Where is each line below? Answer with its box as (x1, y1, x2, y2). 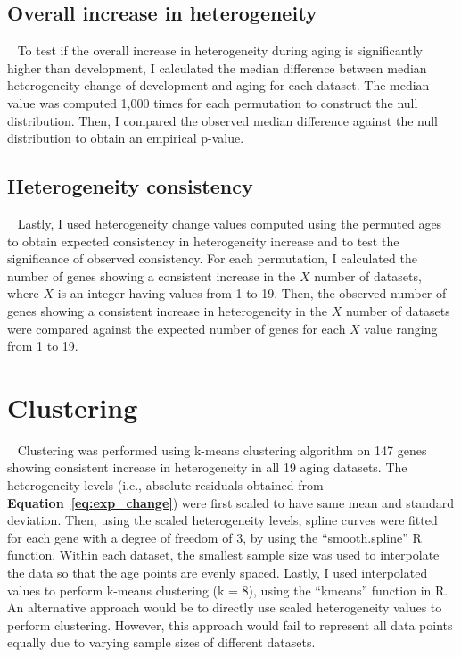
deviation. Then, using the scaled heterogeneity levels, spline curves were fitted (7, 511, 438, 529)
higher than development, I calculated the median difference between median (7, 58, 427, 77)
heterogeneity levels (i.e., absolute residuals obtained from (7, 476, 324, 495)
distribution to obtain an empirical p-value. (7, 129, 244, 147)
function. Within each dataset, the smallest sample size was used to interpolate (7, 545, 440, 564)
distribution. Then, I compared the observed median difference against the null (7, 111, 439, 129)
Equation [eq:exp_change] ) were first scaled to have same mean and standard (7, 493, 455, 511)
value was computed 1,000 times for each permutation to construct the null (7, 93, 418, 112)
